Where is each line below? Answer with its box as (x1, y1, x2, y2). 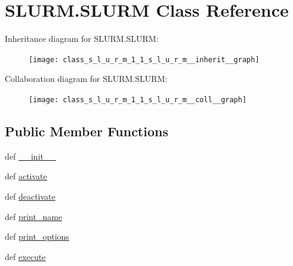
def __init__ (5, 149, 56, 162)
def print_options (5, 230, 69, 243)
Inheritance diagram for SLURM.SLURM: (5, 32, 159, 45)
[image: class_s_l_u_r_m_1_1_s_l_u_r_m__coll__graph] (29, 95, 247, 104)
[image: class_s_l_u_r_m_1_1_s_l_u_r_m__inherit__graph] (29, 55, 260, 64)
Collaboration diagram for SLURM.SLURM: (5, 72, 168, 85)
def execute (5, 250, 46, 262)
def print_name (5, 210, 63, 222)
